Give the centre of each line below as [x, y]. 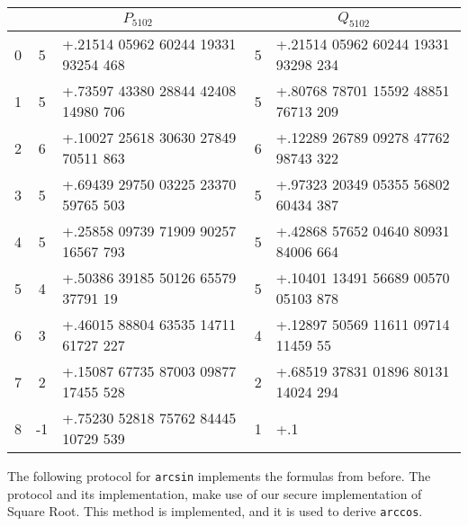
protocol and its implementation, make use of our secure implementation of [215, 493]
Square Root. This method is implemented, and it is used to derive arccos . [215, 511]
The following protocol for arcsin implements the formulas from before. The [219, 476]
